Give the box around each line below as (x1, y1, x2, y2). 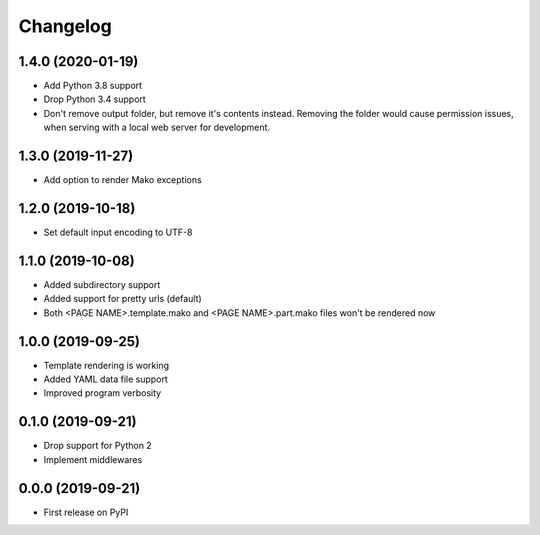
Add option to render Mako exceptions (43, 174, 202, 186)
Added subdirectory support (43, 278, 161, 290)
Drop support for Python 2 (43, 440, 152, 452)
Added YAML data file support (43, 373, 169, 385)
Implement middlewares (43, 453, 143, 465)
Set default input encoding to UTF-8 (43, 226, 193, 239)
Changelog (18, 15, 112, 37)
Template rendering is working (43, 359, 170, 371)
